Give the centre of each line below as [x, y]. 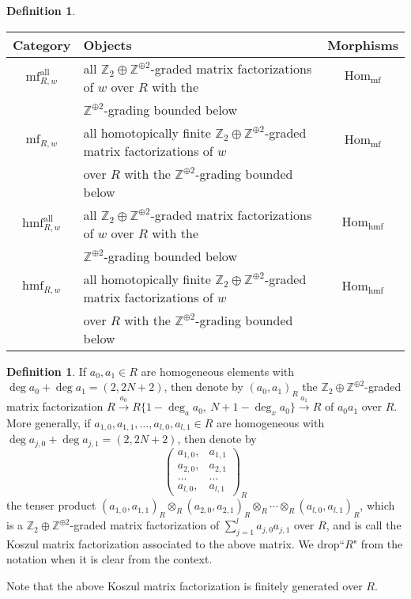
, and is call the [364, 525]
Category [42, 44]
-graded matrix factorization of [145, 525]
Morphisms [363, 44]
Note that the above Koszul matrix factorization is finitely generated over [185, 586]
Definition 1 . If [47, 371]
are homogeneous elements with [218, 371]
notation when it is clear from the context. [109, 559]
